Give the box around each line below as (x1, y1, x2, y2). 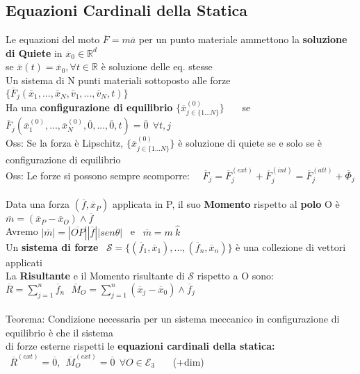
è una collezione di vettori (236, 239, 346, 254)
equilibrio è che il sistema (6, 325, 113, 339)
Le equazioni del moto (6, 32, 100, 47)
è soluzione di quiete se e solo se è (178, 136, 322, 150)
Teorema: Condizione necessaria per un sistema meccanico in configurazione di (6, 311, 340, 326)
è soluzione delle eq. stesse (101, 59, 213, 74)
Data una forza (6, 197, 70, 211)
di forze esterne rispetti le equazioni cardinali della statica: (6, 339, 275, 353)
